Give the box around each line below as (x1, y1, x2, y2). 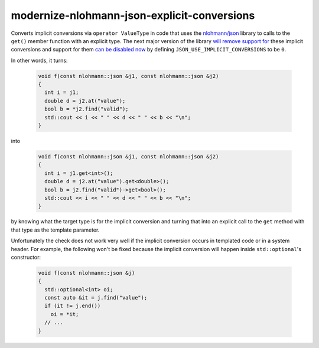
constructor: (11, 253, 41, 261)
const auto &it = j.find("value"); (44, 294, 148, 301)
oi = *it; (50, 311, 79, 317)
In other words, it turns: (11, 57, 68, 64)
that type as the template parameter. (11, 226, 100, 233)
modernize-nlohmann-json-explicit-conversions (11, 9, 255, 22)
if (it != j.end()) (44, 303, 101, 310)
